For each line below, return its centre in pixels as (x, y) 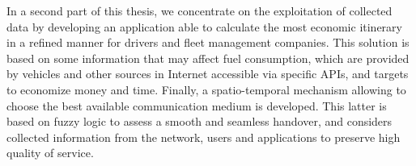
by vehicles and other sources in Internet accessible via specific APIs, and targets (208, 74)
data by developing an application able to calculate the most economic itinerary (204, 26)
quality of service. (50, 153)
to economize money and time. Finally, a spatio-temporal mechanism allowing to (206, 89)
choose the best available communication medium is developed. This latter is (197, 105)
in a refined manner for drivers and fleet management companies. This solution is (208, 42)
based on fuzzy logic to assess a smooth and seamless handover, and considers (200, 121)
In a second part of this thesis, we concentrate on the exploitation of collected (200, 10)
